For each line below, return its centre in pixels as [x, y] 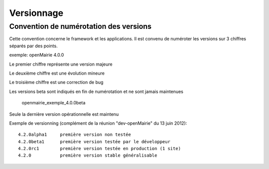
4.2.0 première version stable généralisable [88, 156]
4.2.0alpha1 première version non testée [75, 135]
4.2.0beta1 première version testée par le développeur [94, 141]
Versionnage [36, 13]
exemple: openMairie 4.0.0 [37, 55]
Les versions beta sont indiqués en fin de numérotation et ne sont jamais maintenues [96, 91]
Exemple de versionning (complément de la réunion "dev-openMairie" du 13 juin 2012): [98, 123]
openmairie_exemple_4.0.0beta [54, 103]
